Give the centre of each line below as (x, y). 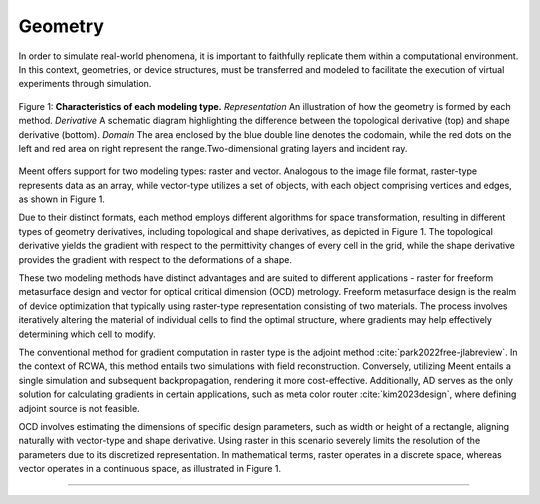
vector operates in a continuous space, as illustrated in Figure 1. (150, 469)
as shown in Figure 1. (61, 199)
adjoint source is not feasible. (79, 408)
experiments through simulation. (85, 84)
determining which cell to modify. (87, 334)
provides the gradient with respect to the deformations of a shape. (155, 259)
